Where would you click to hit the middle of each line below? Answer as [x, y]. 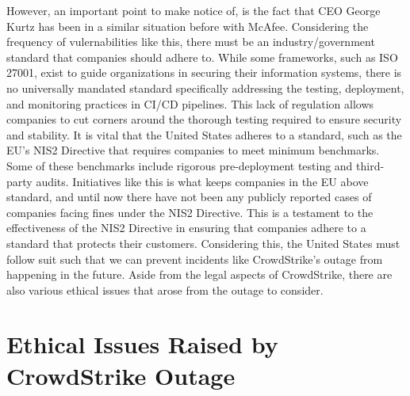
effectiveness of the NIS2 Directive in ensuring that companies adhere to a [186, 228]
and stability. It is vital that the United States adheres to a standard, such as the [204, 134]
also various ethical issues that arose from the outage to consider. [165, 289]
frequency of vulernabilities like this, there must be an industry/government [191, 42]
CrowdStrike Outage [121, 375]
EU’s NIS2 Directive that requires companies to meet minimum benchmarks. [193, 150]
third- [370, 165]
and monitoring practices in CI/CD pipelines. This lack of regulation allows [190, 103]
